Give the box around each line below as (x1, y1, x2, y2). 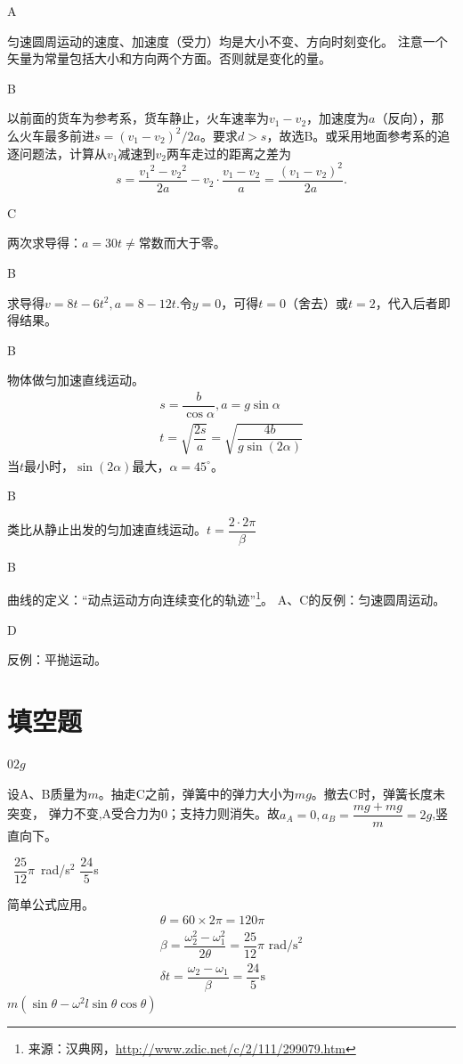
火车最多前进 (19, 126, 94, 144)
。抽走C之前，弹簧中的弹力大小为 (98, 784, 295, 802)
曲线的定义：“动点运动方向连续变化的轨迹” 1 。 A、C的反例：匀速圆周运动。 (7, 588, 446, 609)
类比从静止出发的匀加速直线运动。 (7, 520, 207, 539)
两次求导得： (7, 233, 82, 252)
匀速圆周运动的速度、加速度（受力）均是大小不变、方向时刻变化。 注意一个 (7, 31, 448, 50)
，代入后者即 (375, 293, 451, 312)
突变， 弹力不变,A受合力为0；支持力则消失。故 (7, 804, 280, 823)
